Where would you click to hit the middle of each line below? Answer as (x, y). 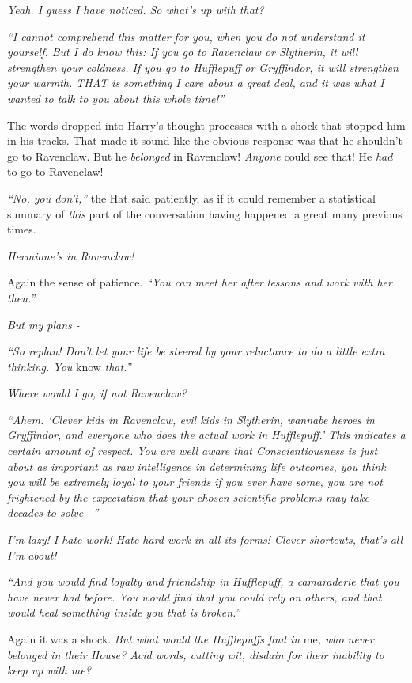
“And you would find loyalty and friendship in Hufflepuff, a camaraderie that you (203, 581)
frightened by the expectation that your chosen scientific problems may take (188, 497)
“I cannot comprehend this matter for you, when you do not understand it (186, 36)
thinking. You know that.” (69, 366)
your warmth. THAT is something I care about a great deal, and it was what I (196, 83)
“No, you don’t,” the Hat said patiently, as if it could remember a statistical (191, 197)
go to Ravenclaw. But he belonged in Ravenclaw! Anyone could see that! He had (200, 156)
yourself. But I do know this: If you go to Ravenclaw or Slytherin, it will (183, 52)
